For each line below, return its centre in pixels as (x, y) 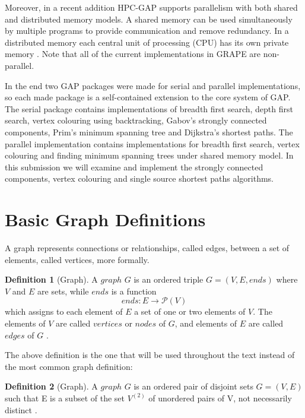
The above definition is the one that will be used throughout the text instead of (150, 355)
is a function (134, 291)
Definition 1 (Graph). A (51, 279)
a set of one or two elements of (190, 311)
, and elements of (206, 323)
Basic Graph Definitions (105, 219)
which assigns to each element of (64, 311)
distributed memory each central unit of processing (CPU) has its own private (147, 42)
